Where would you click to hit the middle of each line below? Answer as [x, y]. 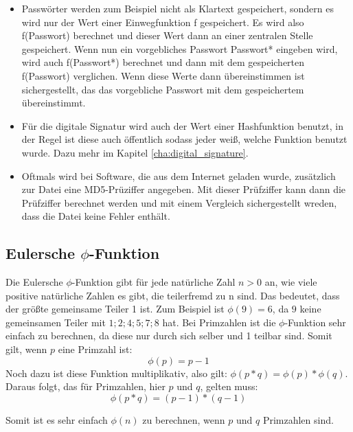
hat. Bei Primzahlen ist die [219, 322]
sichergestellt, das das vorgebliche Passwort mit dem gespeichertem [163, 89]
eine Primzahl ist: [95, 349]
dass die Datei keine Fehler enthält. [96, 216]
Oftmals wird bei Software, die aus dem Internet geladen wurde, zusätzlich [179, 175]
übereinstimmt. [54, 103]
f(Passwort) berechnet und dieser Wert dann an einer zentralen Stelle [167, 35]
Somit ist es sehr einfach [57, 419]
